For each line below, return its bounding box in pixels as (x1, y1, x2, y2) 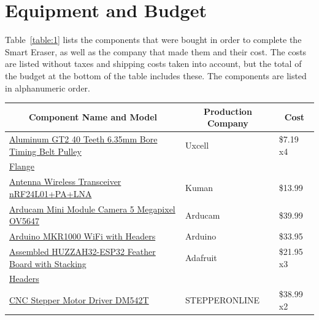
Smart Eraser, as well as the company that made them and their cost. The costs (5, 45, 307, 58)
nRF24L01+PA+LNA (9, 187, 92, 200)
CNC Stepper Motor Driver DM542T (9, 294, 149, 306)
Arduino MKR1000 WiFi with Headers (9, 230, 156, 243)
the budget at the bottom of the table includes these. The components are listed (5, 69, 307, 82)
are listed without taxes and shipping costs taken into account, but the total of (5, 57, 302, 70)
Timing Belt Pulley (9, 144, 82, 157)
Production (203, 104, 252, 117)
